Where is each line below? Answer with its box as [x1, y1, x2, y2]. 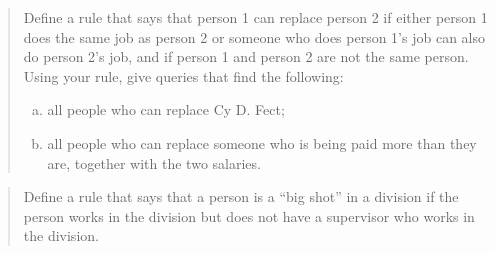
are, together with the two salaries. [47, 152, 261, 173]
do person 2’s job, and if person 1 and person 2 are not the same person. [23, 46, 469, 67]
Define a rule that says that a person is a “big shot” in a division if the [23, 186, 459, 207]
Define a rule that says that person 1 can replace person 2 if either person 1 [23, 7, 488, 27]
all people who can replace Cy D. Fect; [47, 99, 285, 120]
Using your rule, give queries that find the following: [23, 65, 344, 86]
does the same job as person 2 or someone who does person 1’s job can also [23, 26, 485, 47]
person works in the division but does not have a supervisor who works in [23, 205, 475, 226]
